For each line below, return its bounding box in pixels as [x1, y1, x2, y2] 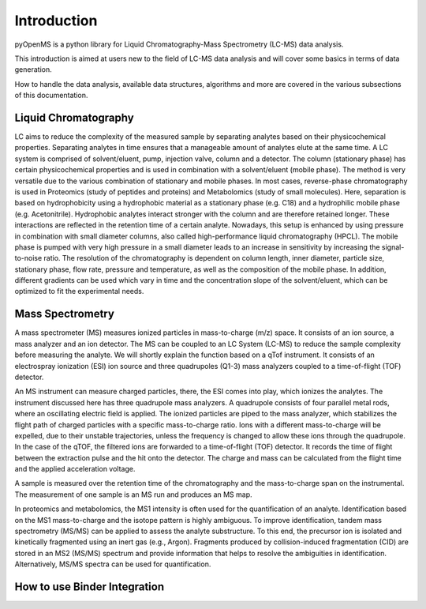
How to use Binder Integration [14, 581, 165, 594]
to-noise [14, 254, 43, 263]
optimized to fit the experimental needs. [14, 287, 144, 296]
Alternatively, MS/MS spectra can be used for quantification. [14, 559, 211, 569]
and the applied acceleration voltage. [14, 464, 136, 474]
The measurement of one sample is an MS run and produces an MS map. [14, 490, 252, 499]
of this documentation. [14, 91, 88, 100]
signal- [381, 242, 405, 252]
